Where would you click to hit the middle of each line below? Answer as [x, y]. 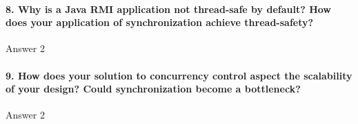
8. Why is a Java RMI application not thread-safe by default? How [168, 9]
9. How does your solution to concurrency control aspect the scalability [179, 75]
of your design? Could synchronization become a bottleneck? [153, 89]
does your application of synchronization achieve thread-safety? [160, 22]
